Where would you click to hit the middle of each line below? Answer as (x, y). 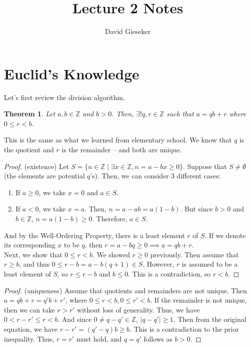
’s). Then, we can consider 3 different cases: (155, 176)
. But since (197, 209)
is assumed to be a (210, 264)
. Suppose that (205, 166)
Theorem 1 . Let (30, 114)
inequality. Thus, (29, 338)
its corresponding (30, 245)
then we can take (29, 309)
